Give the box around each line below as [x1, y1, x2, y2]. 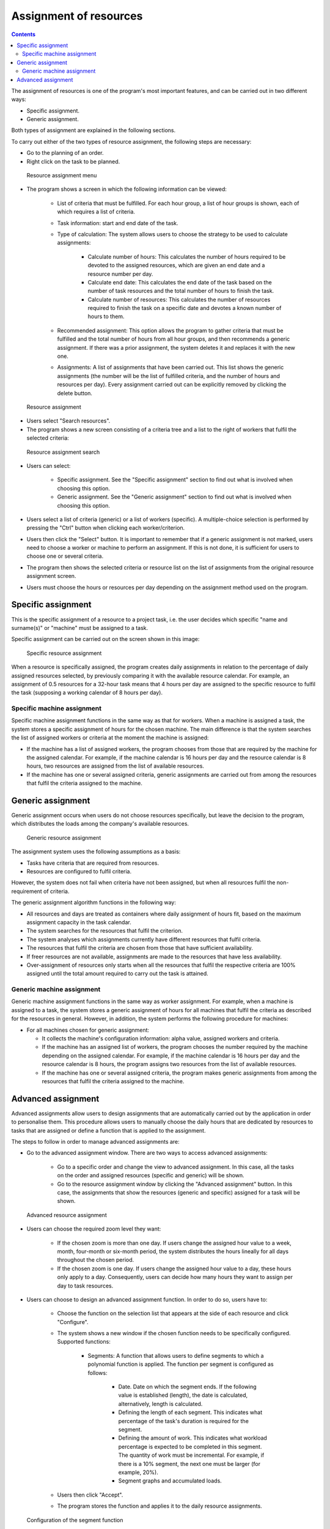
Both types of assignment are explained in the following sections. [11, 127, 176, 134]
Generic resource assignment [26, 834, 101, 841]
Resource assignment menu [26, 172, 97, 179]
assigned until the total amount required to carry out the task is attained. [26, 970, 209, 977]
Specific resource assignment [26, 649, 102, 657]
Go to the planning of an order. [26, 149, 104, 157]
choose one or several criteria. [26, 552, 104, 560]
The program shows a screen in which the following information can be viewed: [26, 185, 227, 193]
